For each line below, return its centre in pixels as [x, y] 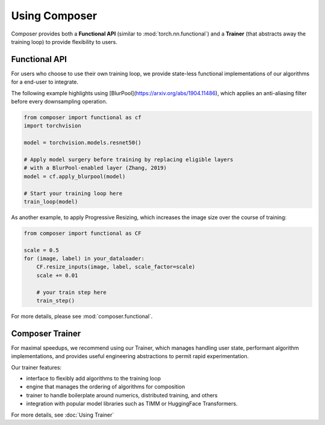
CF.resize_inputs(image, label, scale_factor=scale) [116, 267]
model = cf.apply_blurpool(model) [75, 176]
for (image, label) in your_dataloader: [84, 259]
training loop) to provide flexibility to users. [64, 42]
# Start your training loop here [73, 193]
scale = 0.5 [42, 250]
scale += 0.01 [57, 275]
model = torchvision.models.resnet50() [82, 143]
